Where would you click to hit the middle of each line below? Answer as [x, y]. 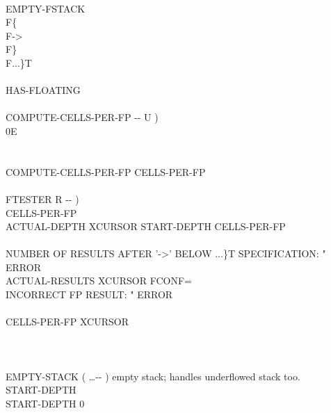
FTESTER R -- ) [42, 199]
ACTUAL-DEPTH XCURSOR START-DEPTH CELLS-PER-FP [146, 226]
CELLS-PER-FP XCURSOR [67, 322]
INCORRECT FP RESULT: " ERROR [89, 294]
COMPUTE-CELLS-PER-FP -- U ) [82, 117]
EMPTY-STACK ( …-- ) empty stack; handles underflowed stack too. [153, 376]
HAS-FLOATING [43, 90]
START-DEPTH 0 [45, 403]
